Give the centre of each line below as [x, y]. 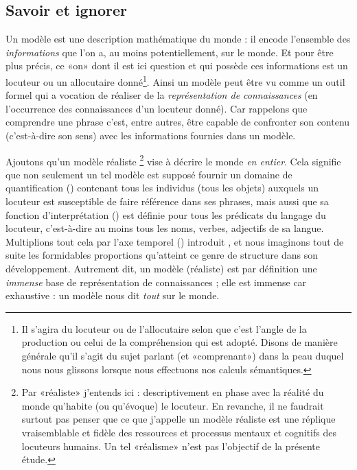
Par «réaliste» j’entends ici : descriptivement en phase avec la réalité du [173, 392]
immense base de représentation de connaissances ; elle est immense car [156, 282]
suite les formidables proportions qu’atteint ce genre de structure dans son [162, 255]
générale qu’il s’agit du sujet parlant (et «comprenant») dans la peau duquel [183, 355]
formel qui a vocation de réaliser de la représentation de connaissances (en [162, 95]
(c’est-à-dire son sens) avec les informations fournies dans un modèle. [151, 136]
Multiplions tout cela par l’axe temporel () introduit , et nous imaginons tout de [175, 241]
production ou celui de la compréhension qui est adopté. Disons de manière [180, 342]
